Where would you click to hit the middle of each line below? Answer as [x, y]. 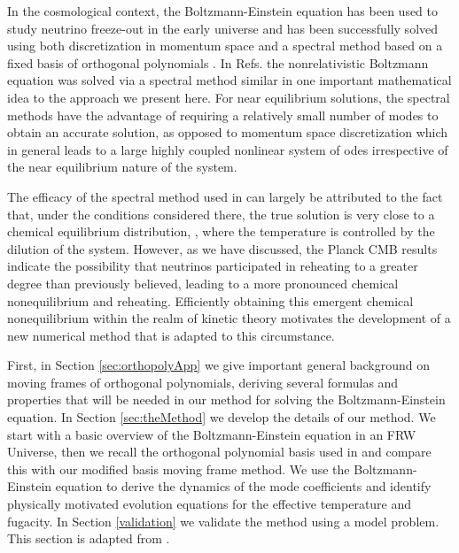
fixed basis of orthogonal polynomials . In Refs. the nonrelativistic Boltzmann [218, 62]
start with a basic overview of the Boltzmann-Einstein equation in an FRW [212, 434]
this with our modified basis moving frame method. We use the [179, 469]
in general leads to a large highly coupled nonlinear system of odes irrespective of [228, 149]
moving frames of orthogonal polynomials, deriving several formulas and [203, 382]
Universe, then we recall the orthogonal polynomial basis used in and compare [219, 452]
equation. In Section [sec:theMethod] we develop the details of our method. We [222, 417]
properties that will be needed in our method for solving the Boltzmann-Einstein [226, 399]
